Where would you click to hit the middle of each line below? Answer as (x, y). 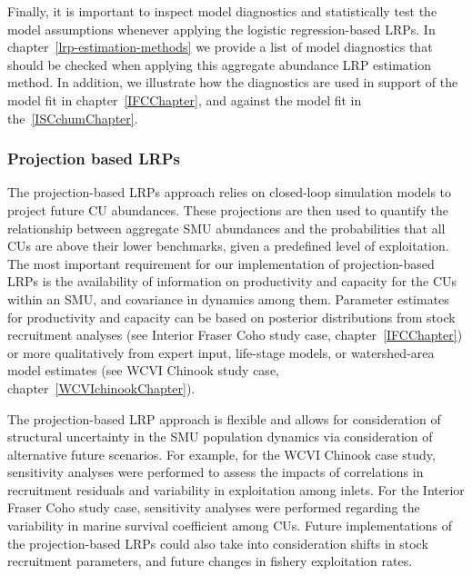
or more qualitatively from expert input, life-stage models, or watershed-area (221, 352)
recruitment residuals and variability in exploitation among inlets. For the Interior (236, 489)
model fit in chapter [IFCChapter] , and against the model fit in (185, 99)
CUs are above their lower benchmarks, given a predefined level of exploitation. (228, 246)
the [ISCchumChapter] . (73, 118)
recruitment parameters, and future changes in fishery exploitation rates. (210, 561)
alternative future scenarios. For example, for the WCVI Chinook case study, (221, 454)
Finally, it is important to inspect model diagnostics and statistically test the (222, 11)
